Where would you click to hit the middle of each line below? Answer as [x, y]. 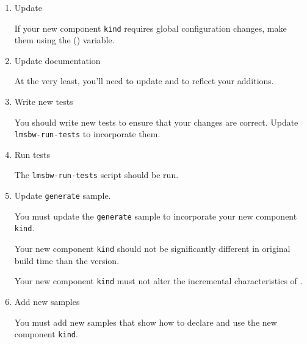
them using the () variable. [64, 40]
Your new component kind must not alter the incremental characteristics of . [158, 281]
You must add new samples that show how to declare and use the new [146, 322]
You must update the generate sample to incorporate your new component [156, 216]
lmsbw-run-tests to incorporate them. [87, 134]
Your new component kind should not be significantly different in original [152, 249]
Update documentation [57, 60]
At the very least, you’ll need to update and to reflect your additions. [144, 81]
